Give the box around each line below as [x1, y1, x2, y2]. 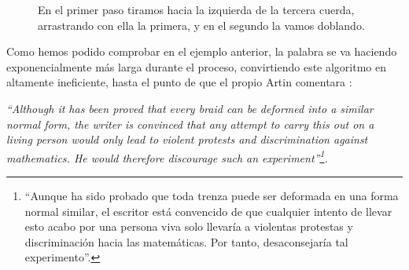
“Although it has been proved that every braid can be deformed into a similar [6, 100, 374, 116]
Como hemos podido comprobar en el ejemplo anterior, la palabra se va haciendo [6, 43, 397, 60]
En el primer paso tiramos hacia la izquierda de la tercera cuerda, [38, 2, 355, 17]
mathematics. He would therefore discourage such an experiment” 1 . [6, 147, 328, 166]
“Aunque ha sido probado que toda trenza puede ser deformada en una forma [24, 188, 399, 203]
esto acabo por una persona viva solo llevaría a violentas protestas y [24, 218, 353, 235]
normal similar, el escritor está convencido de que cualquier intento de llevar [24, 202, 392, 219]
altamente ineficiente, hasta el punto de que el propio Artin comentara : [6, 74, 352, 90]
